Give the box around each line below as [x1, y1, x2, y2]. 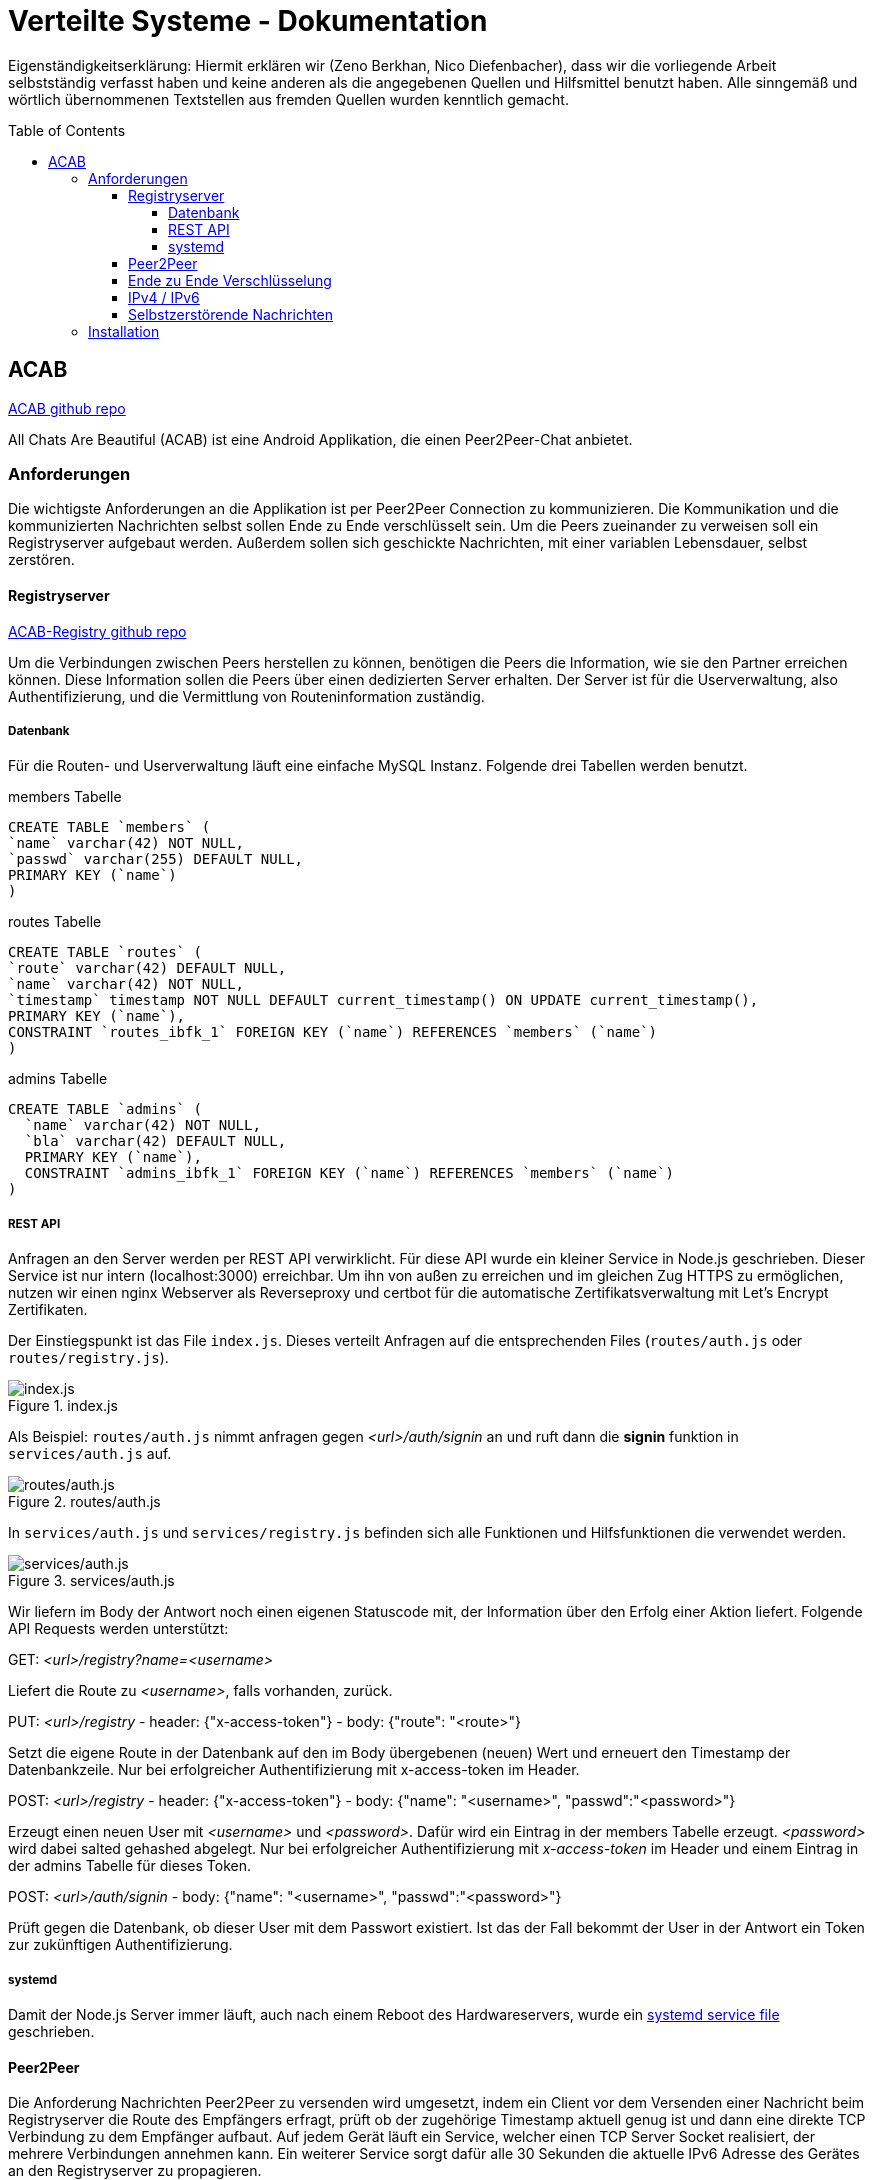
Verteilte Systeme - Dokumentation [8, 4, 488, 38]
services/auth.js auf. [8, 1445, 172, 1463]
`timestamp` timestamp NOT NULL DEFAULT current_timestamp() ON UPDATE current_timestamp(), [8, 992, 759, 1009]
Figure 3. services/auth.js [8, 1572, 175, 1590]
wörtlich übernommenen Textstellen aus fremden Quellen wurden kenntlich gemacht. [8, 90, 569, 108]
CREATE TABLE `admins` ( [8, 1101, 202, 1118]
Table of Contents [8, 121, 126, 139]
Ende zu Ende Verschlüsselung [128, 271, 332, 289]
